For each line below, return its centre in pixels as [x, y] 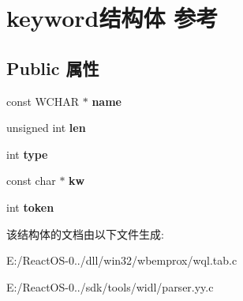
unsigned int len [46, 128]
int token [30, 207]
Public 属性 [53, 68]
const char [31, 181]
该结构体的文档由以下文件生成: [85, 233]
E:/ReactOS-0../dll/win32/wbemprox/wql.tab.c [122, 260]
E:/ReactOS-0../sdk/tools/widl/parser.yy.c [110, 286]
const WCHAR [43, 101]
